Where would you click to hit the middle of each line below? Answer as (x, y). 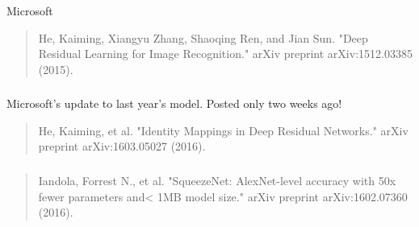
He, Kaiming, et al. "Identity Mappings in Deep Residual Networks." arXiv (223, 130)
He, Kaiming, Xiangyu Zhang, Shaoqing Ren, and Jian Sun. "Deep (203, 37)
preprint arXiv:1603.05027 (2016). (122, 146)
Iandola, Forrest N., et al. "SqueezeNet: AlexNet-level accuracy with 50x (217, 180)
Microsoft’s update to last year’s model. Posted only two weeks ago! (174, 103)
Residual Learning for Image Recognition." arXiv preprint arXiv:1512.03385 (225, 54)
